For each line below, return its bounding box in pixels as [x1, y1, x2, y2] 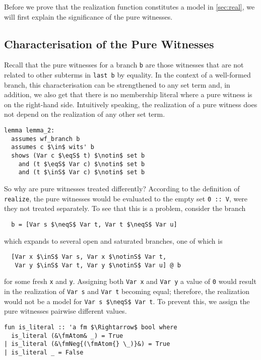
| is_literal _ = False [4, 348, 84, 356]
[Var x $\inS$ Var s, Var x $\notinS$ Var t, [11, 253, 167, 261]
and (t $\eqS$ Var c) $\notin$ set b [18, 160, 145, 168]
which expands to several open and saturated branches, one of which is [4, 235, 223, 246]
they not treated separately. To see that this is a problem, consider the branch [4, 203, 246, 213]
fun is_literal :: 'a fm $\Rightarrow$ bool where [4, 323, 177, 331]
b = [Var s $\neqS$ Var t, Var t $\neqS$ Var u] [11, 221, 177, 228]
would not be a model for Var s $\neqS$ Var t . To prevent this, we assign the [4, 296, 250, 306]
